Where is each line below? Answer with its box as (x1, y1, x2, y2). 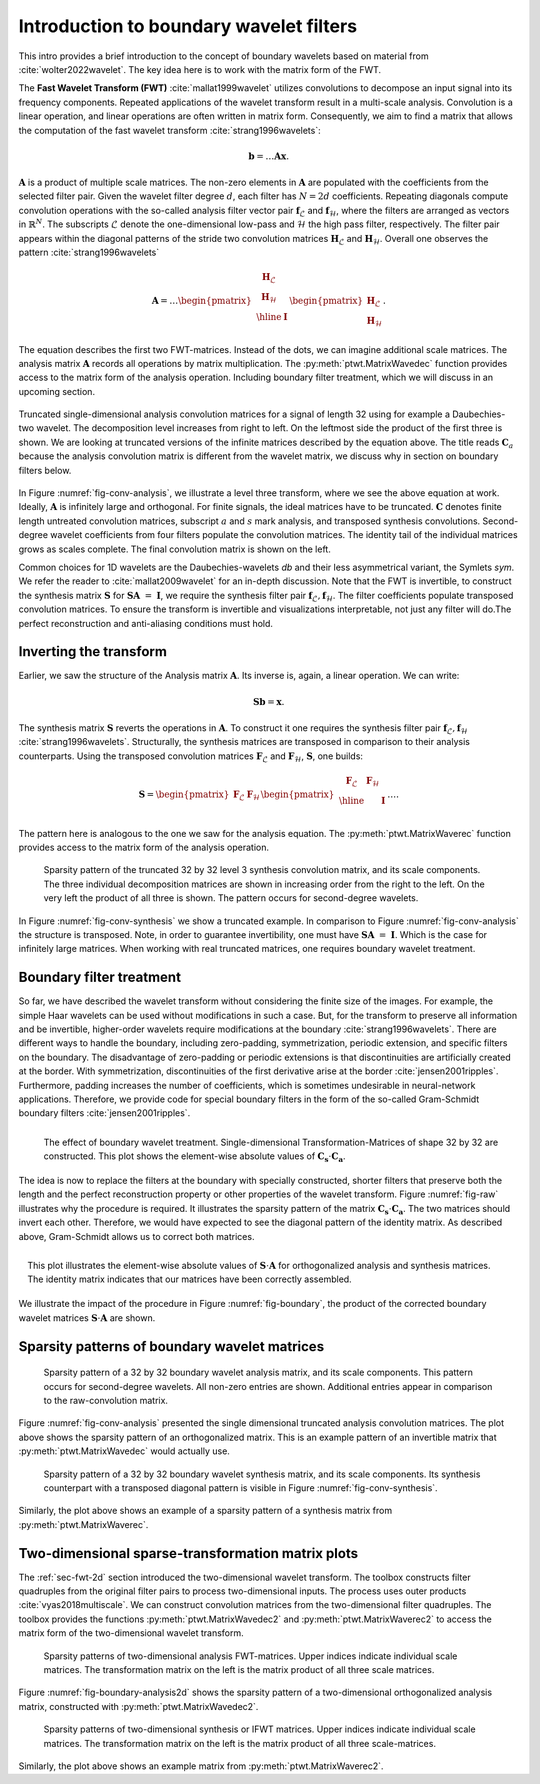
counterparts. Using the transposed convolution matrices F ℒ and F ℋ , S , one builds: (18, 750, 364, 764)
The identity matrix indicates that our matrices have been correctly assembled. (27, 1273, 352, 1285)
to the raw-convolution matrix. (43, 1394, 169, 1406)
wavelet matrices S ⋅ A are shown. (18, 1311, 156, 1324)
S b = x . (252, 696, 285, 707)
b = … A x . (248, 150, 290, 162)
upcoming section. (18, 385, 95, 397)
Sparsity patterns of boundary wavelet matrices (18, 1338, 325, 1355)
